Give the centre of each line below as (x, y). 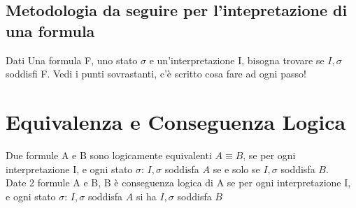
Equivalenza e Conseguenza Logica (176, 121)
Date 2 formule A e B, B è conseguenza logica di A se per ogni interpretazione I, (178, 183)
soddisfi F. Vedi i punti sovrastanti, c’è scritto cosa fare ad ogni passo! (156, 74)
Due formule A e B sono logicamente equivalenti (109, 155)
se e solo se (236, 169)
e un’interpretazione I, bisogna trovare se (237, 60)
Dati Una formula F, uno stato (72, 60)
